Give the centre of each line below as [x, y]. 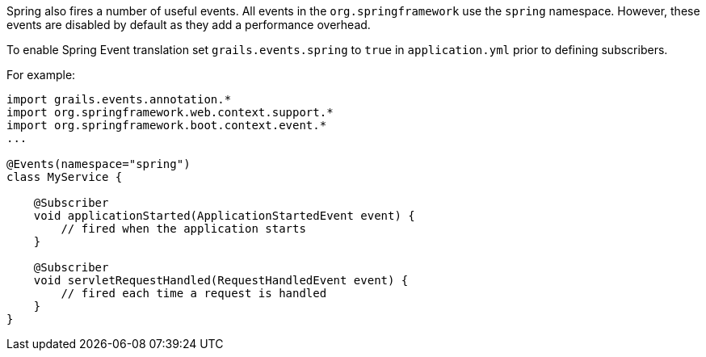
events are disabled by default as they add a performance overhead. [189, 25]
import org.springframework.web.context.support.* [170, 112]
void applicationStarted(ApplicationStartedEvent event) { [224, 216]
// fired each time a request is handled [194, 293]
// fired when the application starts [183, 229]
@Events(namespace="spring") [99, 164]
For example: [41, 75]
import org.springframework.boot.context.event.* [167, 125]
